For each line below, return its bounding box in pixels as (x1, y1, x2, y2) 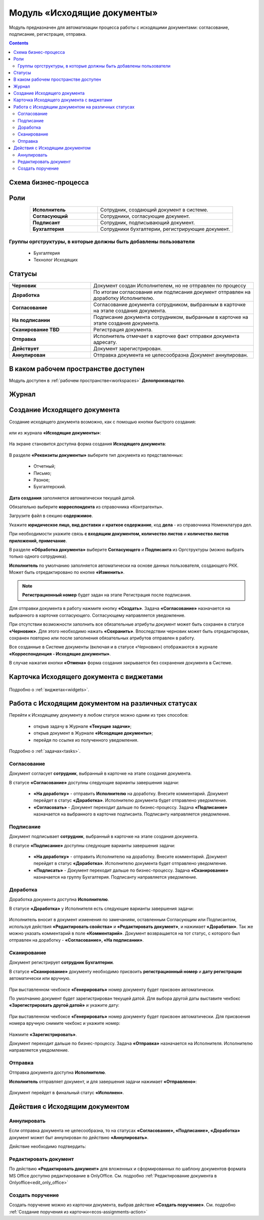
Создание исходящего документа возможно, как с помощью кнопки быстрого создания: (9, 419, 197, 425)
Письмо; (33, 470, 51, 476)
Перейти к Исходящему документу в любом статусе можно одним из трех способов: (9, 712, 189, 718)
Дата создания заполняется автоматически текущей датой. (9, 495, 135, 501)
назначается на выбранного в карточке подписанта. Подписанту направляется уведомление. (33, 811, 231, 817)
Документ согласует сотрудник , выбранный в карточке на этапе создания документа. (9, 770, 192, 776)
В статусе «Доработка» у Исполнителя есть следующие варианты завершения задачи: (9, 905, 194, 911)
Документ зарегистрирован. (93, 345, 162, 352)
